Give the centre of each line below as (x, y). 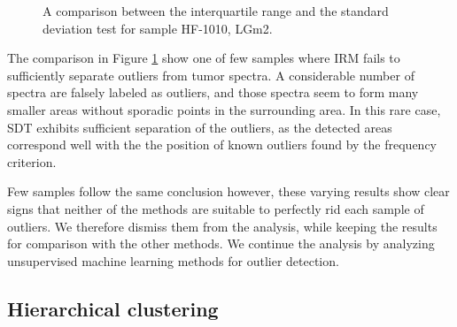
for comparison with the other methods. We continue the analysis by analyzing (221, 243)
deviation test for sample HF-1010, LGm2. (158, 28)
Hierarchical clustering (113, 308)
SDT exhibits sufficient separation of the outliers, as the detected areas (200, 127)
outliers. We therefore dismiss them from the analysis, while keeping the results (222, 226)
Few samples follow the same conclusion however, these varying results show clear (228, 191)
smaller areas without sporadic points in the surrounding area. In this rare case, (224, 109)
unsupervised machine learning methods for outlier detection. (173, 260)
